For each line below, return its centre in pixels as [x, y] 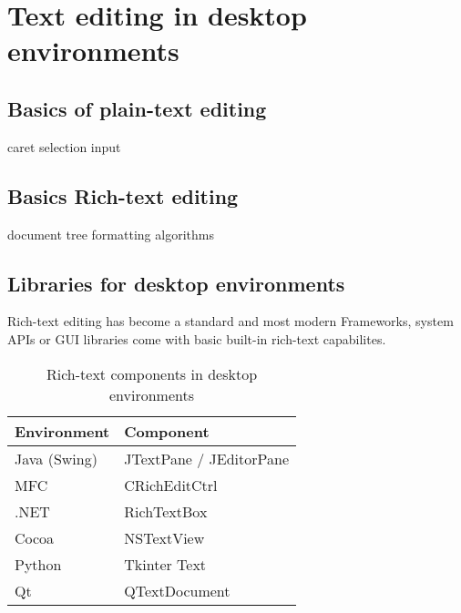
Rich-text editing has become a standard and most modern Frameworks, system [230, 321]
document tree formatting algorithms [111, 234]
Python [38, 564]
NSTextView [164, 537]
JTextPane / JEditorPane [207, 458]
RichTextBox [166, 511]
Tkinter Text [165, 564]
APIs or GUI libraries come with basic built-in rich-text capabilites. [197, 338]
